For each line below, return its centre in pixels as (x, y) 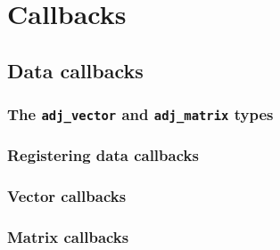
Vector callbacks (67, 196)
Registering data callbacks (103, 155)
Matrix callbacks (68, 237)
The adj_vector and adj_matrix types (140, 114)
